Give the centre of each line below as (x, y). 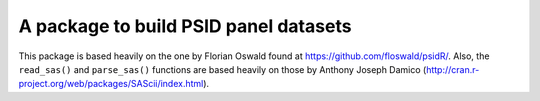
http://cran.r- (452, 69)
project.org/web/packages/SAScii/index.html (111, 84)
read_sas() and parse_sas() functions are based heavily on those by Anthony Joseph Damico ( (222, 69)
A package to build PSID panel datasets (185, 26)
